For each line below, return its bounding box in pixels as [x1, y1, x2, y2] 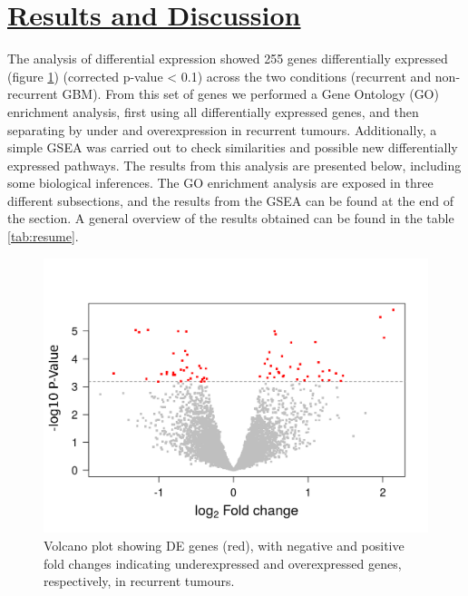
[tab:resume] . [7, 227, 79, 246]
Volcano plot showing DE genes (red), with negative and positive [44, 535, 405, 554]
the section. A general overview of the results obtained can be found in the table [7, 209, 454, 228]
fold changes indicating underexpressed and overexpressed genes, [44, 553, 402, 572]
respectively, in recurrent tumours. [44, 572, 235, 591]
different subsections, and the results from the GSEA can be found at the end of [7, 191, 453, 210]
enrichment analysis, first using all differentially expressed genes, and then [7, 102, 419, 121]
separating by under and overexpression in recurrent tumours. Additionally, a [7, 120, 437, 139]
